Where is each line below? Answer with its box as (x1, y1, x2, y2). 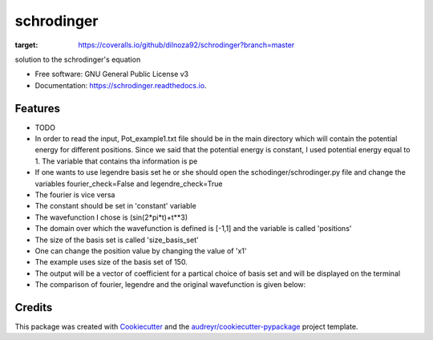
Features (14, 101, 60, 115)
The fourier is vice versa (34, 189, 115, 200)
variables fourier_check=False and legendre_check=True (34, 179, 223, 188)
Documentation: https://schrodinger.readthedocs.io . (34, 80, 207, 90)
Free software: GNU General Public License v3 (34, 69, 189, 79)
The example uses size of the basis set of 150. (34, 257, 188, 267)
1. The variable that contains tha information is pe (34, 156, 198, 166)
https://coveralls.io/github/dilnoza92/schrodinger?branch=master (78, 40, 295, 50)
